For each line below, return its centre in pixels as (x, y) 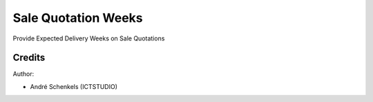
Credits (29, 58)
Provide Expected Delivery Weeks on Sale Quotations (89, 38)
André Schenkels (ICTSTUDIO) (74, 86)
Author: (23, 74)
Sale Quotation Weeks (78, 18)
